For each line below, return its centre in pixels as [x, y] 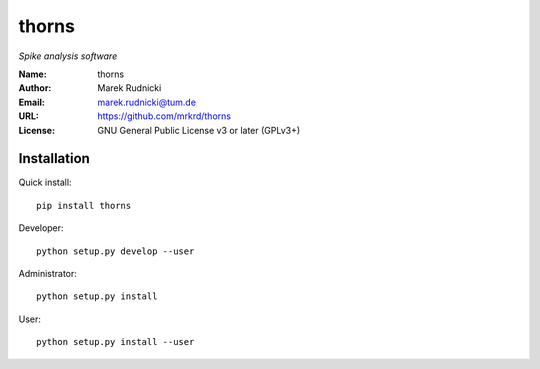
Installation [54, 158]
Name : [32, 74]
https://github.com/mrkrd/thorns [164, 116]
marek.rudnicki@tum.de [147, 102]
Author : [35, 88]
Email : [31, 102]
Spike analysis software [68, 56]
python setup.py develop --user [115, 251]
